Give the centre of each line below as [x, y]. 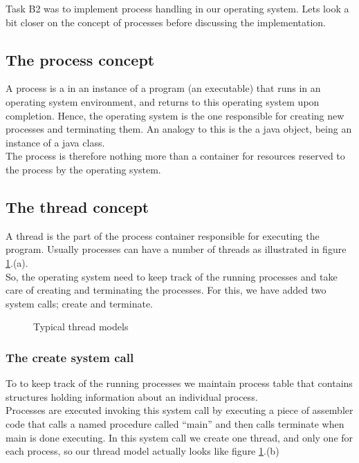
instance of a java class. [55, 142]
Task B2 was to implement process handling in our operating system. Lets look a [177, 8]
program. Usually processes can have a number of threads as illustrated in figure [176, 249]
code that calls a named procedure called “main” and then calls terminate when [175, 423]
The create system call [70, 357]
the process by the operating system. [83, 169]
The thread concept [77, 206]
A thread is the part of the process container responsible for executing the [163, 235]
